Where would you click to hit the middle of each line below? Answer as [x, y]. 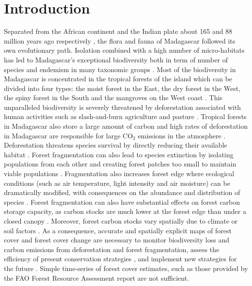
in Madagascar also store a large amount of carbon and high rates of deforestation [126, 126]
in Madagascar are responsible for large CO [69, 135]
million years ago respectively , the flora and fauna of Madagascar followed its [120, 40]
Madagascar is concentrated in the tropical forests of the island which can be [118, 79]
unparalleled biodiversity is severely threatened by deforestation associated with [123, 107]
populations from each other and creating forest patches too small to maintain [120, 164]
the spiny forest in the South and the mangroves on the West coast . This [113, 98]
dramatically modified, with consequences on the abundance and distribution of [122, 192]
